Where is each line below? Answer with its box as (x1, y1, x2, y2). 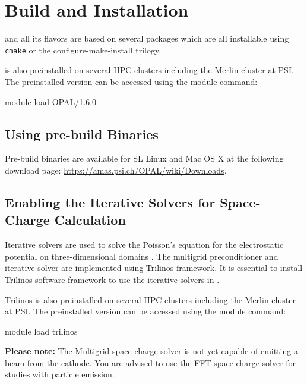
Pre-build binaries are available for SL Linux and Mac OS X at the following (5, 152, 284, 165)
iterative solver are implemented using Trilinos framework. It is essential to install (5, 262, 303, 274)
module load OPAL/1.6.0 (5, 95, 97, 108)
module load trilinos (5, 325, 78, 337)
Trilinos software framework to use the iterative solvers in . (5, 273, 220, 285)
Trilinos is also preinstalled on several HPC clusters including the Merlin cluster (5, 293, 296, 306)
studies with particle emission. (5, 368, 115, 380)
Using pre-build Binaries (5, 124, 159, 143)
